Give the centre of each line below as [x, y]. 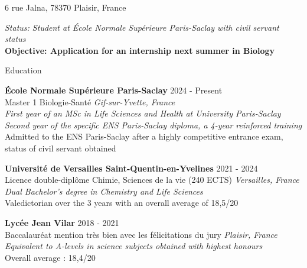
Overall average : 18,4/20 [50, 257]
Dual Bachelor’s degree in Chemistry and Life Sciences [104, 191]
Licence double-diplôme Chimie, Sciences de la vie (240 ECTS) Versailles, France [152, 180]
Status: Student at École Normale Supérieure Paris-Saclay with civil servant [142, 27]
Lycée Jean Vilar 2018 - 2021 [62, 222]
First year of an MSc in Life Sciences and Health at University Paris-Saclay [143, 113]
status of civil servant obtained [61, 148]
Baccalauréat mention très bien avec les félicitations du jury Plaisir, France [141, 234]
